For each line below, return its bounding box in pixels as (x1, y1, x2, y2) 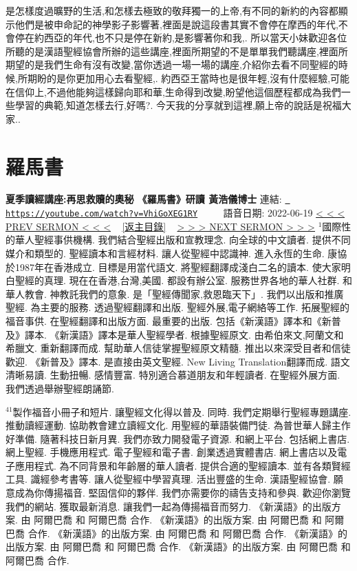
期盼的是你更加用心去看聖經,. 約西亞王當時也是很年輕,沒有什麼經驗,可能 (27, 70, 350, 85)
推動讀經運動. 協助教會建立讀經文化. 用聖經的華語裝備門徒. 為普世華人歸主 (6, 418, 341, 432)
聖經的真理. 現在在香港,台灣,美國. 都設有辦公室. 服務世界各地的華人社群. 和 (14, 273, 352, 288)
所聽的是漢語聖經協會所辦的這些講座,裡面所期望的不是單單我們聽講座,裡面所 (6, 43, 348, 58)
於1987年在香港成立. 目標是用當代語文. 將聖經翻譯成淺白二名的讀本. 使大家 (6, 259, 341, 274)
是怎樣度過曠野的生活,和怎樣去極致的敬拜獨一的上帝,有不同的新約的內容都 (6, 3, 338, 17)
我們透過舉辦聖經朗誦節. (6, 381, 114, 395)
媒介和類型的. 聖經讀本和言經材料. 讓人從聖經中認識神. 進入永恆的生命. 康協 (6, 246, 347, 260)
